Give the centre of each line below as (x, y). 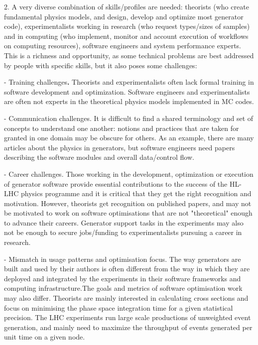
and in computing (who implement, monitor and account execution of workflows (126, 36)
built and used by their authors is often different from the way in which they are (127, 269)
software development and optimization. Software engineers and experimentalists (127, 91)
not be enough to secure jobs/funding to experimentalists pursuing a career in (123, 232)
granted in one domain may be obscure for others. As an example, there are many (129, 138)
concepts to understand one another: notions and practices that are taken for (122, 128)
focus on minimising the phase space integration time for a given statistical (119, 307)
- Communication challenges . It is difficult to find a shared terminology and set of (129, 118)
